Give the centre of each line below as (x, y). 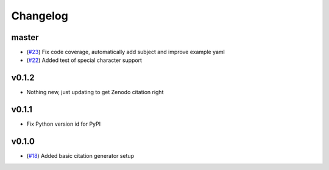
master (25, 37)
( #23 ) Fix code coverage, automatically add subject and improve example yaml (126, 52)
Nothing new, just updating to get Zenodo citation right (95, 92)
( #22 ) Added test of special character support (84, 60)
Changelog (40, 16)
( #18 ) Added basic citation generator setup (80, 156)
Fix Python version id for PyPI (63, 124)
